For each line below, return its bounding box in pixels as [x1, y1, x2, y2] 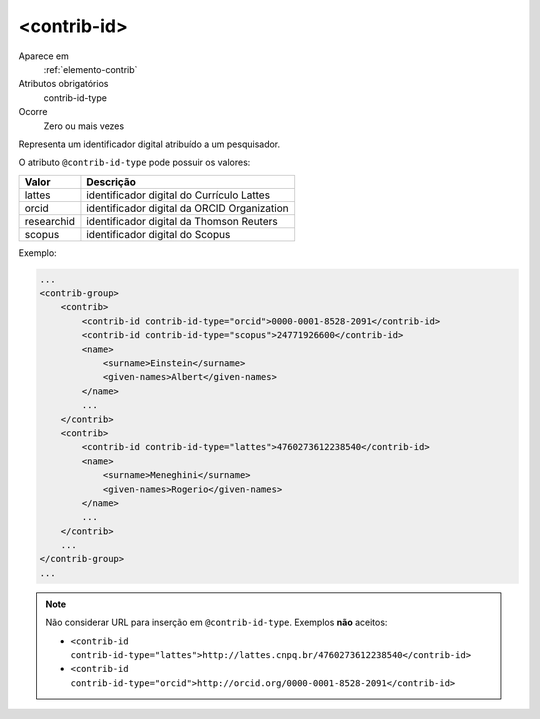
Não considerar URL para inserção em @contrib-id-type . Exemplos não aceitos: [45, 616, 388, 629]
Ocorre [18, 106, 48, 118]
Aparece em [18, 50, 69, 62]
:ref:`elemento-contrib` [43, 63, 138, 75]
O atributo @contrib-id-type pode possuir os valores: [18, 156, 251, 169]
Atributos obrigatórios [18, 78, 109, 90]
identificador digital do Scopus [86, 227, 231, 241]
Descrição [86, 175, 137, 189]
